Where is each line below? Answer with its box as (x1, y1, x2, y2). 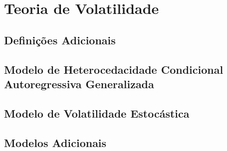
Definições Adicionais (4, 32, 116, 47)
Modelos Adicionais (4, 135, 107, 150)
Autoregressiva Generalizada (4, 76, 154, 91)
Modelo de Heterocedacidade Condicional (4, 61, 224, 77)
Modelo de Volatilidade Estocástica (4, 105, 190, 121)
